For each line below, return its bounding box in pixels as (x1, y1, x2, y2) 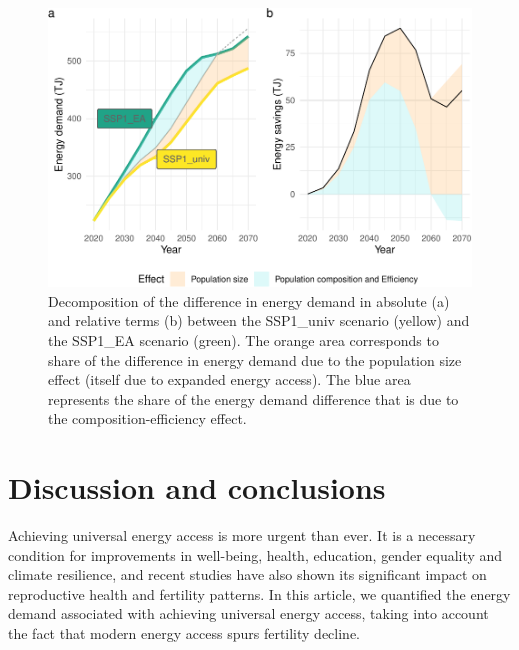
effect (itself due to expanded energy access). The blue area (48, 369, 411, 390)
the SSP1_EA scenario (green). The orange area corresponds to (48, 329, 439, 350)
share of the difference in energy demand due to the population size (48, 349, 462, 370)
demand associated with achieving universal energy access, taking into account (8, 603, 489, 624)
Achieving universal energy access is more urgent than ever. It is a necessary (8, 525, 476, 546)
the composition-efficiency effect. (48, 408, 247, 429)
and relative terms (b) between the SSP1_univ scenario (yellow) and (48, 310, 470, 331)
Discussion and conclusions (8, 467, 386, 508)
